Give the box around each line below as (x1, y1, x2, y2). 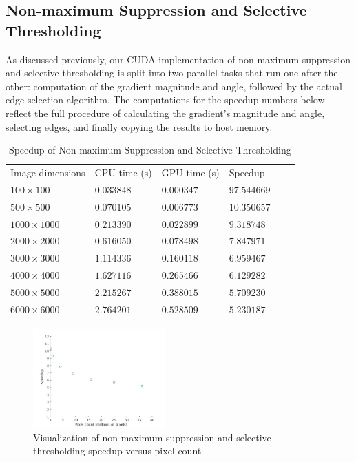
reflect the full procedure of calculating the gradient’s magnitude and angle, (6, 105, 325, 120)
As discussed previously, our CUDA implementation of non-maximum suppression (6, 52, 351, 66)
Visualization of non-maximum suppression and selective (33, 430, 271, 444)
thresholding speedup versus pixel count (33, 443, 202, 458)
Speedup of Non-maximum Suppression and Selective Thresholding (8, 143, 291, 157)
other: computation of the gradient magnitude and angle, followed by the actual (6, 78, 342, 93)
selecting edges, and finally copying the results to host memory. (6, 119, 273, 134)
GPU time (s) (161, 165, 220, 179)
